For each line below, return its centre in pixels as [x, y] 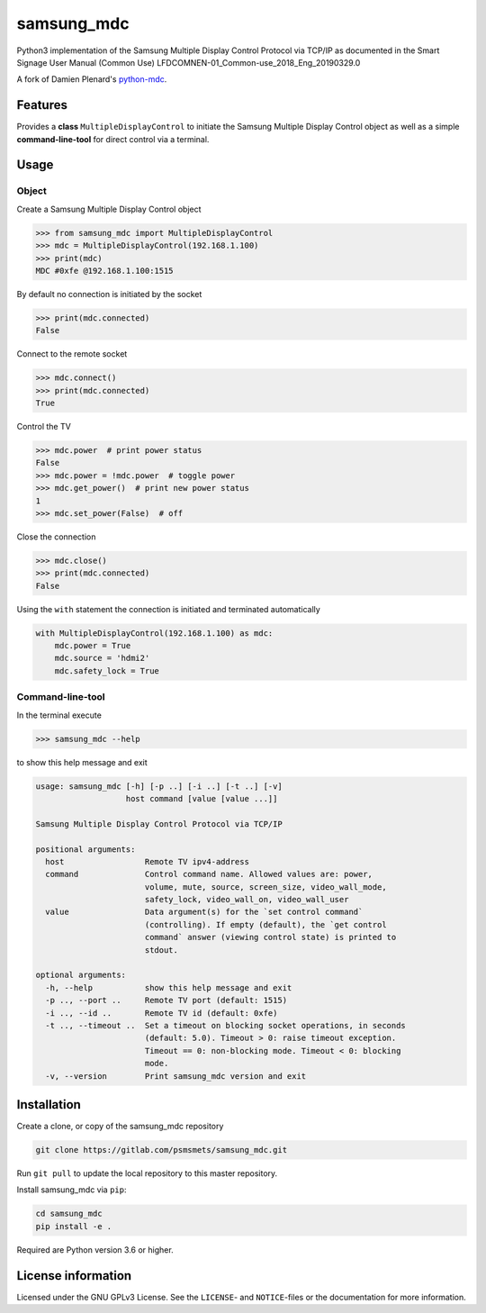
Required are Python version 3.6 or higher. [95, 1250]
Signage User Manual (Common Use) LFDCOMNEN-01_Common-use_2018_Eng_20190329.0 [189, 62]
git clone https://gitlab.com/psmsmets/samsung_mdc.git [162, 1150]
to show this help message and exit [82, 762]
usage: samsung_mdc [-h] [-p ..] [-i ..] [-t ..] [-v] [159, 786]
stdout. [162, 950]
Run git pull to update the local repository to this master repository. [147, 1173]
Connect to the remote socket [72, 354]
